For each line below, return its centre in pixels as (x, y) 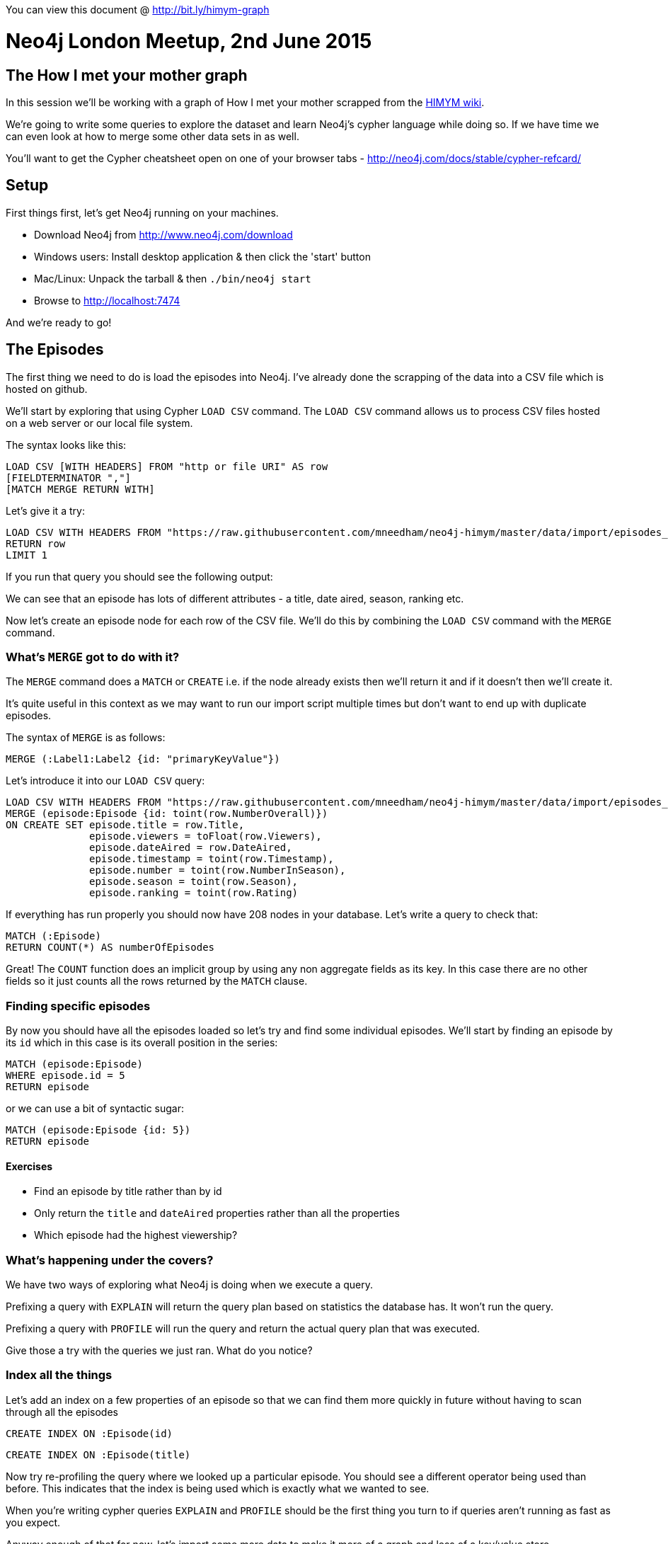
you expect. (33, 1522)
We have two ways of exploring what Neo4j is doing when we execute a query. (190, 1285)
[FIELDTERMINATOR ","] (69, 478)
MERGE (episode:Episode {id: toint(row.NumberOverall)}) (167, 814)
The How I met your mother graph (127, 75)
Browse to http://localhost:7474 (107, 300)
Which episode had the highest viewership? (136, 1235)
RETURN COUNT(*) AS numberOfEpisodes (110, 948)
